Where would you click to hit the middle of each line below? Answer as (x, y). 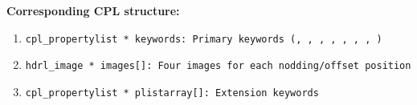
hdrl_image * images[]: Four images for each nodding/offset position (218, 66)
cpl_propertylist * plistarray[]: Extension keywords (172, 93)
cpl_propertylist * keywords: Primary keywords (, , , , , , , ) (204, 39)
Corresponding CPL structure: (93, 10)
